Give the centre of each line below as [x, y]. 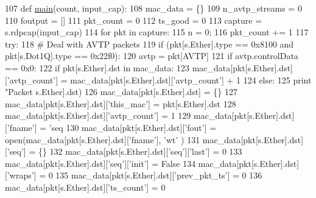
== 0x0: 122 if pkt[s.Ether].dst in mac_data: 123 [97, 67]
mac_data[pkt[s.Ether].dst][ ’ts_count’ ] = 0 [85, 187]
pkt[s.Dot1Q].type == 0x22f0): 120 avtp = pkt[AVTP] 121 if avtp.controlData [152, 56]
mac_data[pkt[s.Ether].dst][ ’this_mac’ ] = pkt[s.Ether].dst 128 [121, 103]
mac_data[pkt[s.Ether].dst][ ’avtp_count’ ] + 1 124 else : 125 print [191, 80]
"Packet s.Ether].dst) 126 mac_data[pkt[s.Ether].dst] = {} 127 [121, 92]
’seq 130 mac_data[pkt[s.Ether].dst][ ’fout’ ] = [133, 127]
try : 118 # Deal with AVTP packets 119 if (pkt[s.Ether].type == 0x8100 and [149, 44]
